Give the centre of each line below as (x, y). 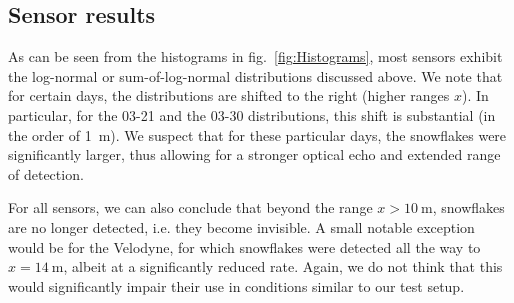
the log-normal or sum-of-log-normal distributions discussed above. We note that (255, 75)
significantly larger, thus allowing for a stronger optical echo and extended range (254, 154)
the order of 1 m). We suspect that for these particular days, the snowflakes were (257, 134)
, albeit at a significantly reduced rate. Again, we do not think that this (283, 266)
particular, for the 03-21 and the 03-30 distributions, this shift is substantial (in (252, 114)
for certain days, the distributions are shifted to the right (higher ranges (229, 95)
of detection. (46, 173)
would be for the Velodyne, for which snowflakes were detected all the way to (244, 246)
